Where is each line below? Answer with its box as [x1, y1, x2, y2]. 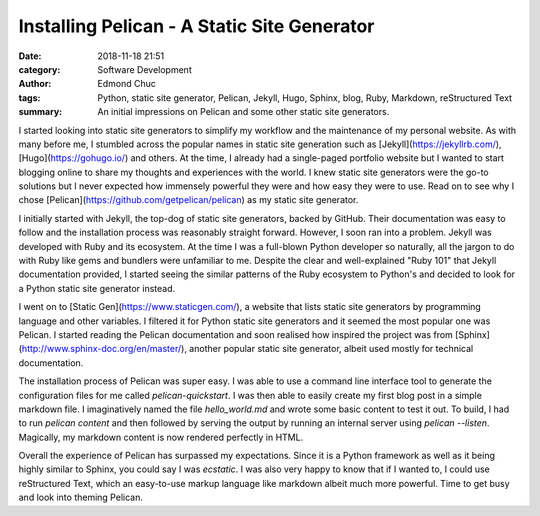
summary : [18, 106, 63, 118]
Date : [18, 50, 42, 62]
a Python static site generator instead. [18, 282, 176, 294]
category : [18, 63, 61, 75]
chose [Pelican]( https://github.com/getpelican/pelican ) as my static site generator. [18, 194, 359, 206]
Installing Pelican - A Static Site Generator [18, 15, 375, 37]
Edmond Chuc [97, 78, 157, 90]
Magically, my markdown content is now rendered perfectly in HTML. [18, 431, 304, 443]
